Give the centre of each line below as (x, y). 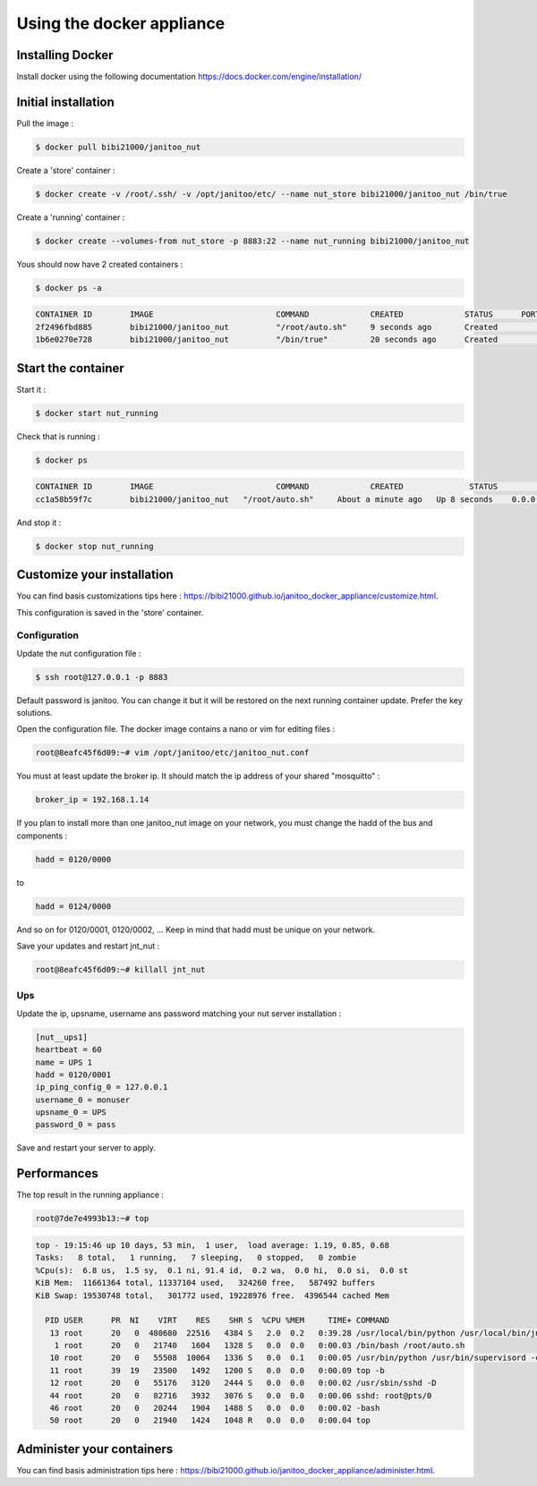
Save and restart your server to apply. (86, 1148)
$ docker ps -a (68, 288)
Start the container (70, 368)
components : (42, 836)
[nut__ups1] (62, 1037)
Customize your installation (95, 575)
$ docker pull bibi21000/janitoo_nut (118, 147)
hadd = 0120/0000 (73, 859)
